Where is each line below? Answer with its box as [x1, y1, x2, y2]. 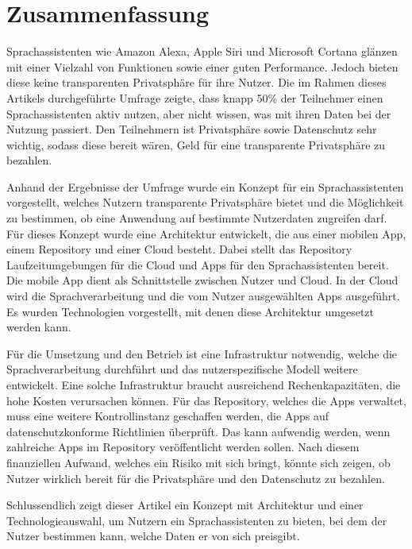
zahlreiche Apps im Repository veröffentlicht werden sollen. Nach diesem [6, 439, 360, 455]
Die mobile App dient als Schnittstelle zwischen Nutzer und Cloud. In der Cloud [6, 272, 399, 288]
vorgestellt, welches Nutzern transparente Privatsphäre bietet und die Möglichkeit [6, 194, 404, 211]
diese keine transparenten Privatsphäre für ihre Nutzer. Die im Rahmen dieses [6, 74, 387, 91]
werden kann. [6, 319, 71, 335]
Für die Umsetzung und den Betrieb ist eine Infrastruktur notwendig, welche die [6, 345, 398, 361]
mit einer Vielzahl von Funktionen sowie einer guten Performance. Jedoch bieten [6, 58, 399, 75]
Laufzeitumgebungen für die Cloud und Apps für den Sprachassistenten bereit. [6, 256, 389, 273]
